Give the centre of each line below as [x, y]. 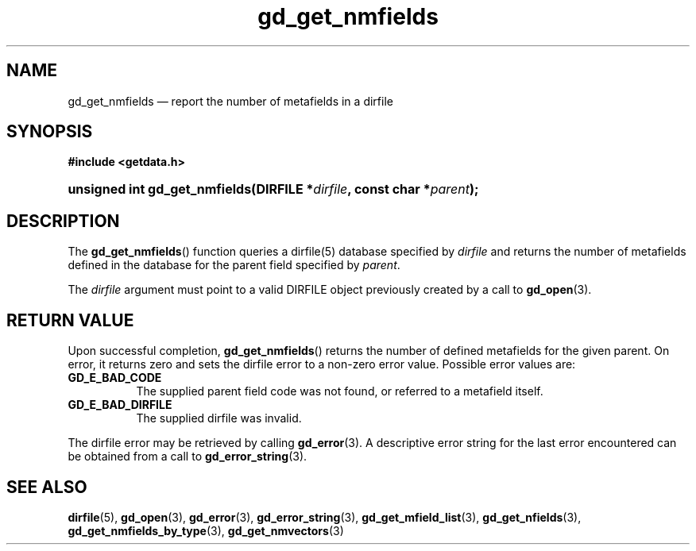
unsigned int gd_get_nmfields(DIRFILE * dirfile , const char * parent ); [273, 189]
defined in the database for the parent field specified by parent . [234, 265]
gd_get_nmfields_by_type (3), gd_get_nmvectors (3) [206, 530]
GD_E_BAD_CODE [115, 378]
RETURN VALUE [70, 320]
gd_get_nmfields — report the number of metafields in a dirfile [230, 101]
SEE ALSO [47, 487]
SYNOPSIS [50, 132]
